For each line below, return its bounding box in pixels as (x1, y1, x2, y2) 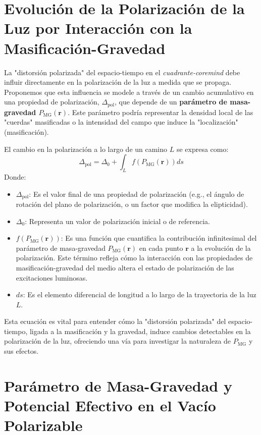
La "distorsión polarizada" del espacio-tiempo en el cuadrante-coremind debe (4, 67, 240, 77)
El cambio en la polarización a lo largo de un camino (4, 143, 168, 154)
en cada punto (139, 242, 183, 253)
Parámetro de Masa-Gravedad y (4, 375, 232, 396)
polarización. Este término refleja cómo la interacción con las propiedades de (16, 252, 253, 263)
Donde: (4, 171, 26, 182)
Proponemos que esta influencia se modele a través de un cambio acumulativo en (4, 86, 254, 97)
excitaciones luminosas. (16, 272, 88, 283)
